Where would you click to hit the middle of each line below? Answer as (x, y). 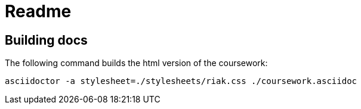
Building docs (46, 40)
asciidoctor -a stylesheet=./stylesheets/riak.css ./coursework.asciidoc (181, 81)
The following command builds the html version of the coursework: (136, 63)
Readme (38, 11)
